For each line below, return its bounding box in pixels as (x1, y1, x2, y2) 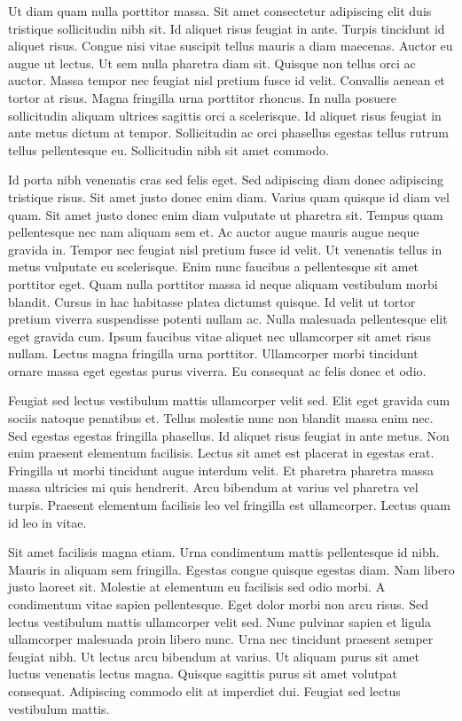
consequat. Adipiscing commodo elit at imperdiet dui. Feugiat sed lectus (8, 681, 401, 700)
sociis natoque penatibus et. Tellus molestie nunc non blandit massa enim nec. (8, 409, 434, 427)
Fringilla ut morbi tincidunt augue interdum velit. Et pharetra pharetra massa (8, 460, 435, 479)
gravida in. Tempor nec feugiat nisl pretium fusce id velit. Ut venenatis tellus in (8, 239, 442, 258)
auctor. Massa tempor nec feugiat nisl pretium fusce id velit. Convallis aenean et (8, 71, 445, 90)
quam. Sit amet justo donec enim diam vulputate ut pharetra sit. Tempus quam (8, 205, 443, 223)
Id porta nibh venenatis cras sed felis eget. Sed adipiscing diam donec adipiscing (8, 170, 443, 189)
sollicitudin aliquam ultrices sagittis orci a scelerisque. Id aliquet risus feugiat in (8, 106, 442, 124)
